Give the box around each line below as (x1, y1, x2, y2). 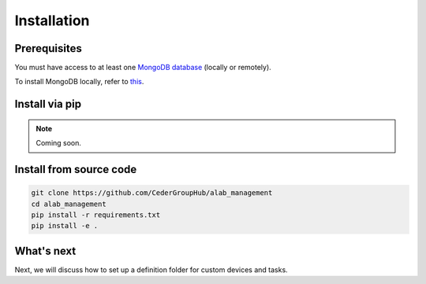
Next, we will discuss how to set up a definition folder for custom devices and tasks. (14, 264, 288, 275)
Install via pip (14, 98, 82, 111)
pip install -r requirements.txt (31, 211, 161, 219)
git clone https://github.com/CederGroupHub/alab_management (31, 189, 273, 197)
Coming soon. (35, 138, 82, 148)
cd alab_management (31, 199, 106, 208)
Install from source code (14, 163, 137, 176)
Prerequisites (14, 42, 82, 55)
